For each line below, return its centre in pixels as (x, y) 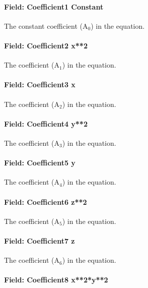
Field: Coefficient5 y (40, 163)
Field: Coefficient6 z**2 (46, 201)
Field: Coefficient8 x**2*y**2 (56, 280)
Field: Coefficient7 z (40, 240)
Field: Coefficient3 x (40, 84)
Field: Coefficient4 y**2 (46, 123)
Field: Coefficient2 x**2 (46, 45)
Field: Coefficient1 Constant (54, 6)
